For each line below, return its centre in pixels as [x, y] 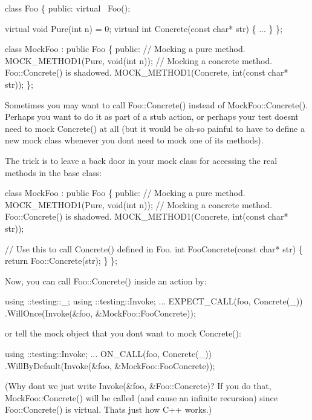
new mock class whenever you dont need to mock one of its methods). [134, 140]
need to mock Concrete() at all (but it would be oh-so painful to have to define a [155, 128]
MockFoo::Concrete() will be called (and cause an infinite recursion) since [141, 397]
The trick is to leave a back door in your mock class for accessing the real [141, 160]
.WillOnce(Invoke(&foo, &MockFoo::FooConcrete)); [100, 313]
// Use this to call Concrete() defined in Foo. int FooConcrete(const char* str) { [154, 248]
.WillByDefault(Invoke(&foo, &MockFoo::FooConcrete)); [110, 365]
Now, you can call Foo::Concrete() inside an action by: [106, 281]
